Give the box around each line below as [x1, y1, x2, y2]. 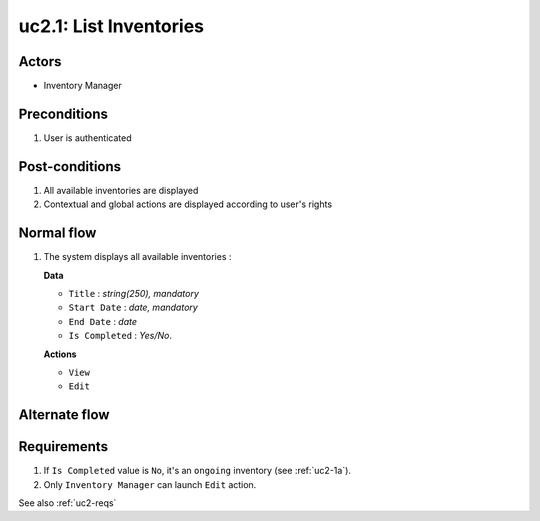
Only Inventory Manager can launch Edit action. [43, 478, 257, 490]
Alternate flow [18, 406, 110, 424]
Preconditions [18, 105, 109, 122]
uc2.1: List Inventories [18, 15, 205, 37]
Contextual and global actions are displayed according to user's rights [43, 198, 333, 210]
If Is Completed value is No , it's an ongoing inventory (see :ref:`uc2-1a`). [43, 465, 352, 477]
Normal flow [18, 225, 97, 242]
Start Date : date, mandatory [68, 301, 199, 314]
